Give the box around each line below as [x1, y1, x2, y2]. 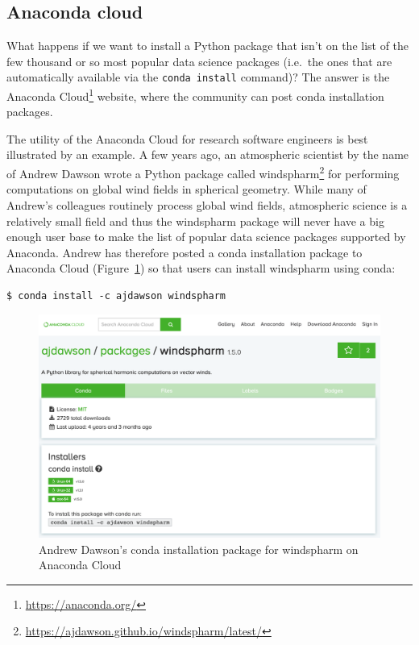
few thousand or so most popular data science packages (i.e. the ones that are [6, 52, 392, 69]
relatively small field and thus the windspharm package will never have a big [6, 212, 384, 229]
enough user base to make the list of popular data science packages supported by [6, 228, 406, 245]
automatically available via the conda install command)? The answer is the [6, 69, 390, 85]
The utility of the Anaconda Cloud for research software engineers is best [6, 130, 368, 147]
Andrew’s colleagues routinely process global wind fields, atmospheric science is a [6, 196, 408, 213]
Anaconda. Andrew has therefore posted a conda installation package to [6, 243, 363, 260]
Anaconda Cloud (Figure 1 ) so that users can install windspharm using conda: [6, 260, 396, 277]
